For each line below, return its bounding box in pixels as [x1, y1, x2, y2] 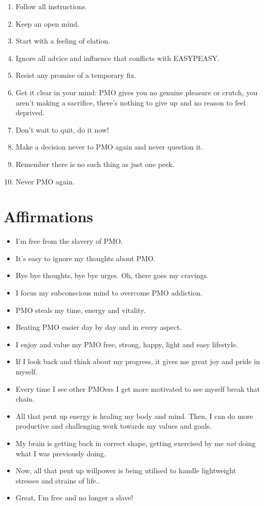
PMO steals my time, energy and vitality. [15, 304, 146, 315]
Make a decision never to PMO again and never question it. [15, 141, 203, 152]
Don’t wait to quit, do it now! [15, 124, 109, 135]
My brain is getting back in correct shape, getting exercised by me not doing [15, 437, 256, 448]
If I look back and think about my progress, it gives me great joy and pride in [15, 356, 260, 367]
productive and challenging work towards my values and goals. [15, 420, 212, 431]
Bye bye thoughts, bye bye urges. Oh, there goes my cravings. [15, 270, 209, 281]
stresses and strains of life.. [15, 475, 100, 486]
